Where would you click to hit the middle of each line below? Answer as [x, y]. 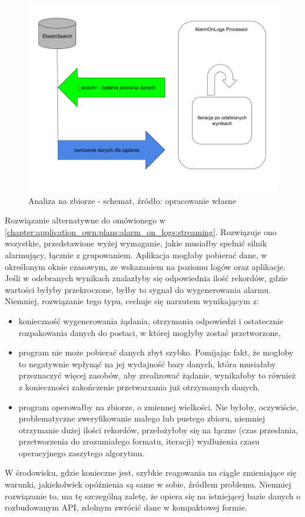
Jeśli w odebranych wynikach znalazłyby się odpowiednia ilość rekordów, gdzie [146, 278]
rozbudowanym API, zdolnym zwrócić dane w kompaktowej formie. [126, 507]
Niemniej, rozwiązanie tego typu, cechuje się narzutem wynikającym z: [132, 301]
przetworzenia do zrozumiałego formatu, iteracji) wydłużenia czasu [139, 441]
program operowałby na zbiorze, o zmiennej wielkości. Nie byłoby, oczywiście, [158, 406]
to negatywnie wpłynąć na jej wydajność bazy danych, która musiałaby [147, 363]
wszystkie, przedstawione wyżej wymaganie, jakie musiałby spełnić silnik [136, 243]
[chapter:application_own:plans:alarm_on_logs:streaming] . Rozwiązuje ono [141, 231]
